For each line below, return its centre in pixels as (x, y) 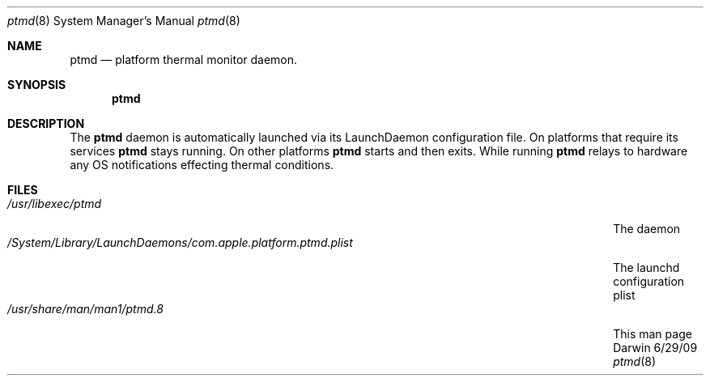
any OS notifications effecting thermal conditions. (202, 165)
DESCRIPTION (46, 123)
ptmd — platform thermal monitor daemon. (184, 59)
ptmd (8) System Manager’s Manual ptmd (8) (124, 21)
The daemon (647, 229)
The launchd (646, 267)
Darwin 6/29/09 (655, 348)
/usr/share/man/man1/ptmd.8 (85, 309)
